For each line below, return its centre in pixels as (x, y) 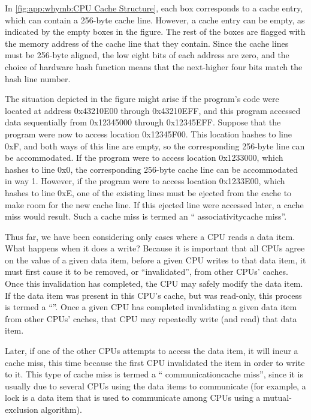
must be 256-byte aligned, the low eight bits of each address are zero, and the (147, 55)
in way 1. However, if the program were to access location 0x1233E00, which (145, 181)
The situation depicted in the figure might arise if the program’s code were (142, 99)
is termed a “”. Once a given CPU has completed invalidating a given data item (151, 307)
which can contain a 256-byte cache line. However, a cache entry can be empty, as (155, 19)
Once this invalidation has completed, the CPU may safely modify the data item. (154, 283)
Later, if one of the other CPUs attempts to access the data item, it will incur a (152, 351)
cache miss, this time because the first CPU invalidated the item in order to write (155, 362)
